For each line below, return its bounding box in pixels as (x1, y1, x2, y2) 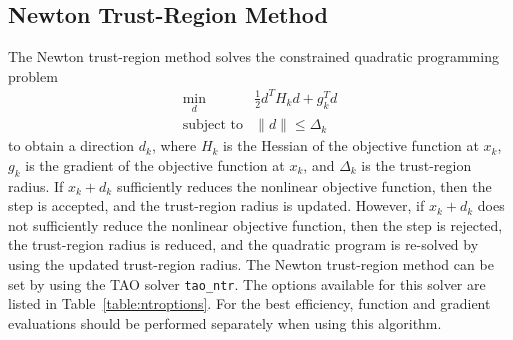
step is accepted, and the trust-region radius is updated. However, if (8, 195, 425, 216)
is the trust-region (361, 154, 472, 175)
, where (151, 135, 197, 156)
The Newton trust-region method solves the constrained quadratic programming (8, 46, 499, 67)
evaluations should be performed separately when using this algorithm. (8, 312, 442, 333)
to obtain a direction (8, 135, 135, 156)
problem (8, 65, 58, 86)
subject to (182, 118, 244, 133)
